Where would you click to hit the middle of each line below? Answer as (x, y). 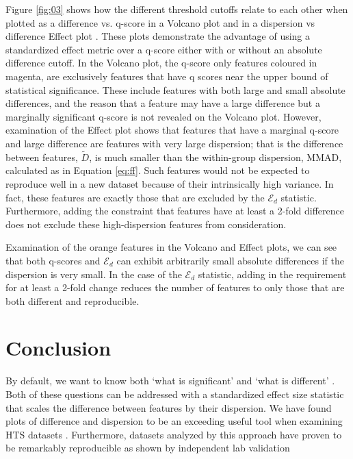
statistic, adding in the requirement (272, 274)
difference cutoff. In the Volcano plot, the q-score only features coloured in (161, 63)
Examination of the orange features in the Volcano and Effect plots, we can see (171, 247)
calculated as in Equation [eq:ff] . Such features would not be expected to (158, 170)
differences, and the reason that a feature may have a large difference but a (163, 103)
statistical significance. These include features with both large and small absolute (175, 89)
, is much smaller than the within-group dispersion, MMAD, (215, 157)
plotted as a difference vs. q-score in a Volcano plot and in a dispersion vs (160, 22)
